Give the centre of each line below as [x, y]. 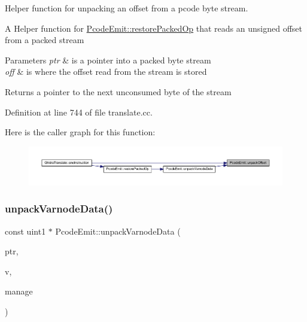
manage [19, 291]
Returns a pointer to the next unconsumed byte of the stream [118, 91]
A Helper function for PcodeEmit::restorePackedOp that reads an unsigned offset [153, 28]
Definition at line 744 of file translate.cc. [79, 112]
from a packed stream [45, 40]
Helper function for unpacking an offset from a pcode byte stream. [127, 8]
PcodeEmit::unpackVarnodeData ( [118, 231]
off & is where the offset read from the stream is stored [106, 72]
